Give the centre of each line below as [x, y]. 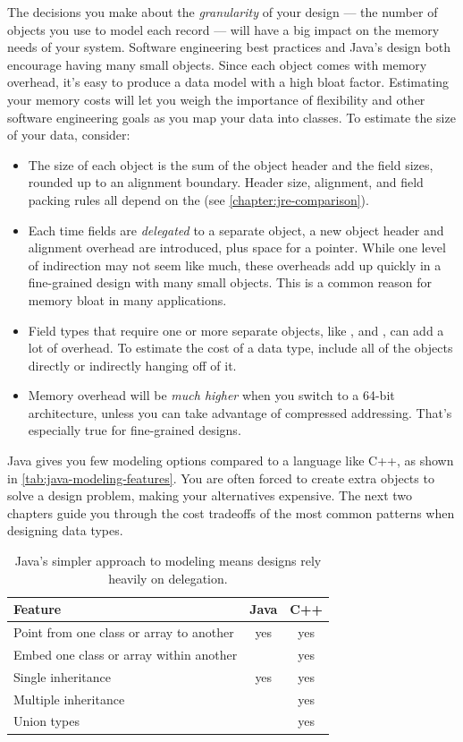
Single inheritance [62, 676]
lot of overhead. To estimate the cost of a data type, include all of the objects [240, 348]
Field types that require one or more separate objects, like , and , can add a [236, 330]
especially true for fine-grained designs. [135, 430]
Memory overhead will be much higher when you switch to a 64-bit [211, 395]
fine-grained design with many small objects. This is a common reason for [230, 282]
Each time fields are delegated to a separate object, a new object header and [236, 230]
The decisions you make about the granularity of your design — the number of [223, 12]
